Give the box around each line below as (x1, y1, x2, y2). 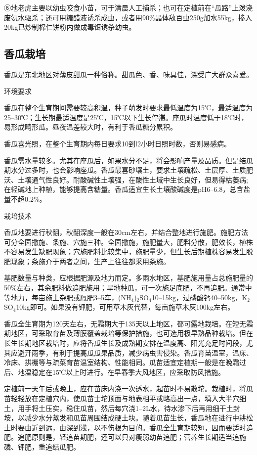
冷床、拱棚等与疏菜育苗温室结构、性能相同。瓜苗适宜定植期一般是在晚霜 (4, 357, 239, 367)
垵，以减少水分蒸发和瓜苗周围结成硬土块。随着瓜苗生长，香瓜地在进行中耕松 (4, 412, 253, 423)
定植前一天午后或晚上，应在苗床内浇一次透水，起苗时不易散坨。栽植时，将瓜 (4, 383, 253, 394)
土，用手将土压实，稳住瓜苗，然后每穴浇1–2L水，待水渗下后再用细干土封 (4, 403, 240, 413)
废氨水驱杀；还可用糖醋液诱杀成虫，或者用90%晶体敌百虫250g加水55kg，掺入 (4, 12, 253, 22)
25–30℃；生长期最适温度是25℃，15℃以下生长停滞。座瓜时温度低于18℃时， (4, 112, 248, 122)
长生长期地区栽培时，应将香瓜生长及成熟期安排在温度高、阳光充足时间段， (4, 338, 246, 348)
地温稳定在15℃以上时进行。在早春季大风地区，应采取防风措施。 (17, 366, 225, 377)
